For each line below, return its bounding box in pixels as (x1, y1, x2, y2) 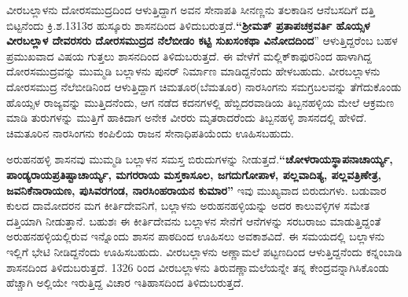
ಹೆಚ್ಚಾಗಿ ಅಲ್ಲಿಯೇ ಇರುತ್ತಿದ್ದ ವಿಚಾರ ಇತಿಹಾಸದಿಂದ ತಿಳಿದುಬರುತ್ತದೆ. (6, 274, 244, 291)
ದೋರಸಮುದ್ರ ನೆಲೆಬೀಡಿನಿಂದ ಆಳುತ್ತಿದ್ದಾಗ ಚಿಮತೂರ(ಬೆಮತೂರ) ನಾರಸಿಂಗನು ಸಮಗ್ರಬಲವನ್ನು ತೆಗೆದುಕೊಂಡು (6, 78, 402, 94)
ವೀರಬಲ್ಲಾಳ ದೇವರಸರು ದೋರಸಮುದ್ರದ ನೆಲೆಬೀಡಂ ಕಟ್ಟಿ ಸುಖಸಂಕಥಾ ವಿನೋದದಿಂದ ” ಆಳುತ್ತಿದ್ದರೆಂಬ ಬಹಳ (6, 32, 398, 49)
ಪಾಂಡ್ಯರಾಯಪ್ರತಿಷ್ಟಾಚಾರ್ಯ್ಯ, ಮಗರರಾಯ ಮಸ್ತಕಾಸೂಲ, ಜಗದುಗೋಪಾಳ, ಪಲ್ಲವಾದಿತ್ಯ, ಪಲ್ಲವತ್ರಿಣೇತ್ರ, (6, 166, 381, 182)
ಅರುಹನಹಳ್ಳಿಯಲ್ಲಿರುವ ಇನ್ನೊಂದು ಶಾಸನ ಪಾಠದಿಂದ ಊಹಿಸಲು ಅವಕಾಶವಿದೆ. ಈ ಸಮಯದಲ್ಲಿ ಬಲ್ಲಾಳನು (6, 228, 385, 244)
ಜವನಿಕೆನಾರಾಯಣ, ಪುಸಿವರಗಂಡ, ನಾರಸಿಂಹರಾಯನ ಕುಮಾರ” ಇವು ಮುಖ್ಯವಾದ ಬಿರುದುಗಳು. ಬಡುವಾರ (6, 181, 387, 198)
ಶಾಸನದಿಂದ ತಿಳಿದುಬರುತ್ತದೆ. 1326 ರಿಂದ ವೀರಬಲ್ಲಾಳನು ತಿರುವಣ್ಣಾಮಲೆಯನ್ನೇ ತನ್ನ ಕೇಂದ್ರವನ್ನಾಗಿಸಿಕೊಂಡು (6, 258, 389, 275)
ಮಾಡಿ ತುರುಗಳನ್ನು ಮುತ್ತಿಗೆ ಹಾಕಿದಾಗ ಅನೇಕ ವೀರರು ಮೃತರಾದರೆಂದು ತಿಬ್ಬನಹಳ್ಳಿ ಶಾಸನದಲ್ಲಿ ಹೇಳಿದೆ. (6, 109, 367, 126)
